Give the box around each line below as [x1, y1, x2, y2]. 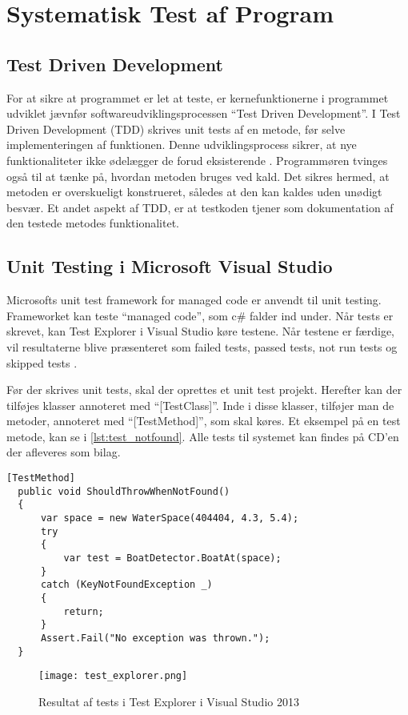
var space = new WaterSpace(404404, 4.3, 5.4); [40, 512, 299, 524]
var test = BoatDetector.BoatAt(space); [63, 552, 282, 564]
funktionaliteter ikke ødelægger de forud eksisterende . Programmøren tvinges [6, 151, 388, 168]
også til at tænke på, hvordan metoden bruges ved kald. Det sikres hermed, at [6, 167, 390, 184]
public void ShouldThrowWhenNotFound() [18, 485, 230, 497]
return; [63, 605, 104, 617]
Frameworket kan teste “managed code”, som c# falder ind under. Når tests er [6, 307, 394, 323]
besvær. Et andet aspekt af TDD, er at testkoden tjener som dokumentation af [6, 199, 394, 215]
